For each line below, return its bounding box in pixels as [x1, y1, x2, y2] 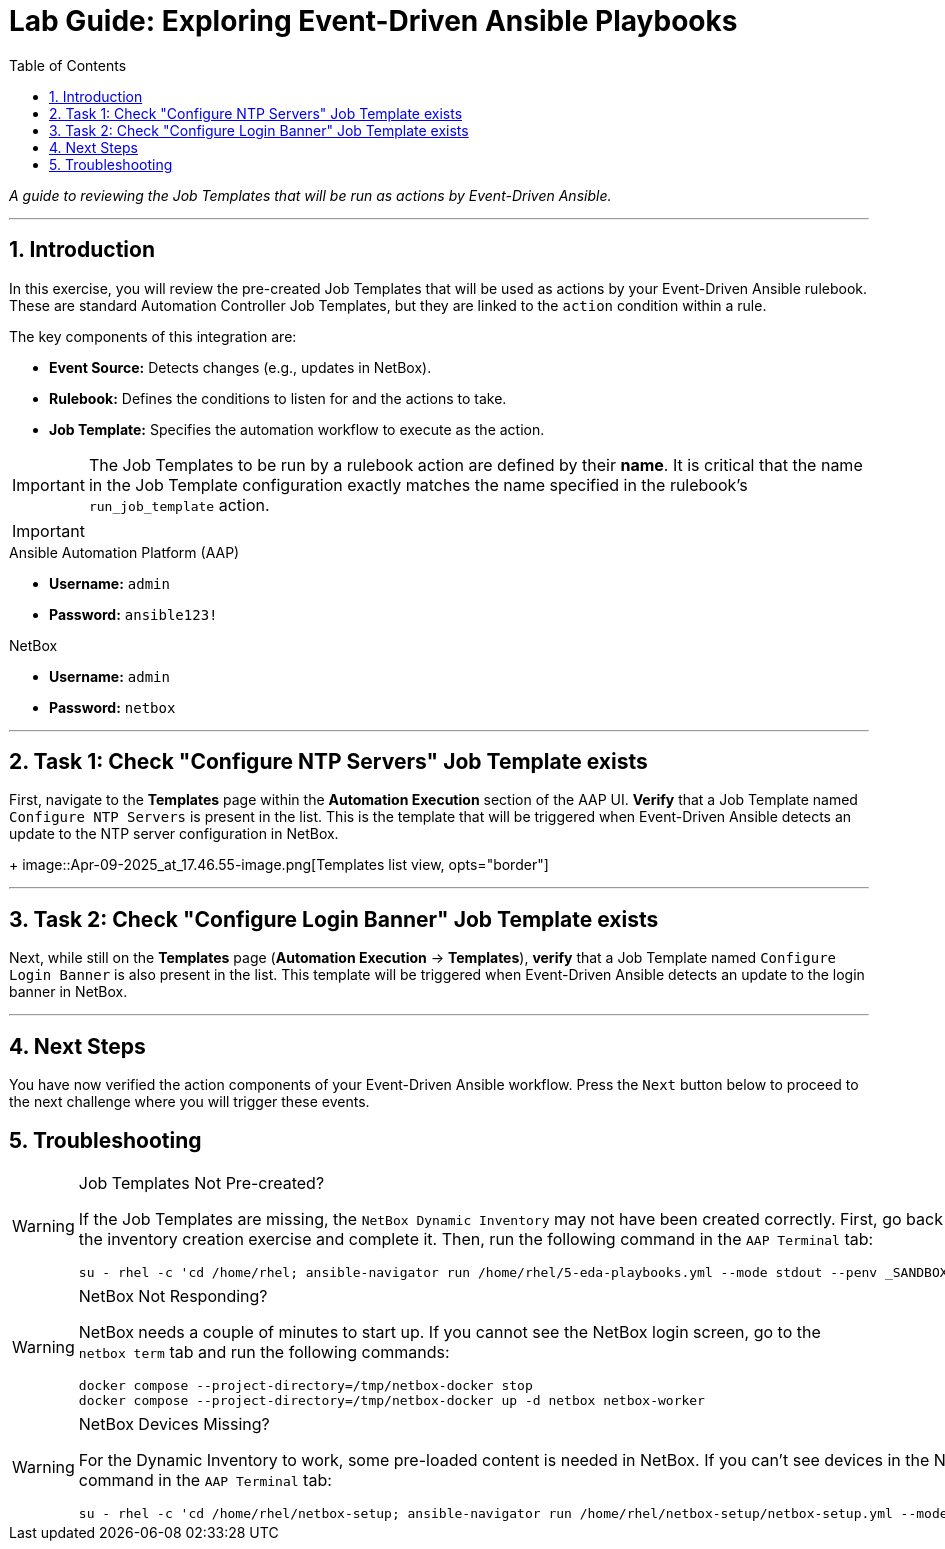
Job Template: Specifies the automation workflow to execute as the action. [49, 420, 545, 438]
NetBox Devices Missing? [78, 1413, 270, 1434]
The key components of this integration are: [9, 327, 297, 345]
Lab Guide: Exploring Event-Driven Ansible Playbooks [9, 4, 738, 38]
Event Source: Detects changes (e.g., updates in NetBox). [49, 358, 432, 376]
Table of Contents [9, 56, 127, 74]
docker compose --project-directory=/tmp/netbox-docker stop [78, 1377, 533, 1393]
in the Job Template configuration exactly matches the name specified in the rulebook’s [88, 474, 748, 495]
